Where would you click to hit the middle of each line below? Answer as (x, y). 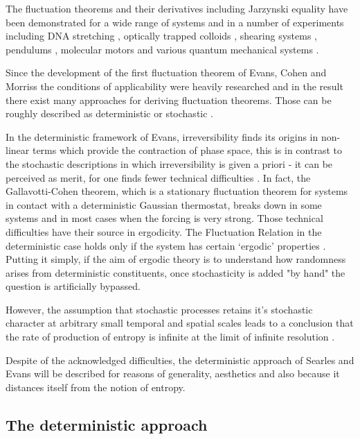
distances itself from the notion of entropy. (96, 387)
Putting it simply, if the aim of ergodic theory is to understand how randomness (176, 259)
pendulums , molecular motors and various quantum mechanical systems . (162, 49)
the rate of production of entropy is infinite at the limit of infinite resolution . (170, 337)
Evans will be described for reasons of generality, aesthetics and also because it (173, 373)
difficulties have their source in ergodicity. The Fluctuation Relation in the (164, 231)
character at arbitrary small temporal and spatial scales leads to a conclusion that (180, 323)
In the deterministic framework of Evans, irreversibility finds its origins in (162, 136)
